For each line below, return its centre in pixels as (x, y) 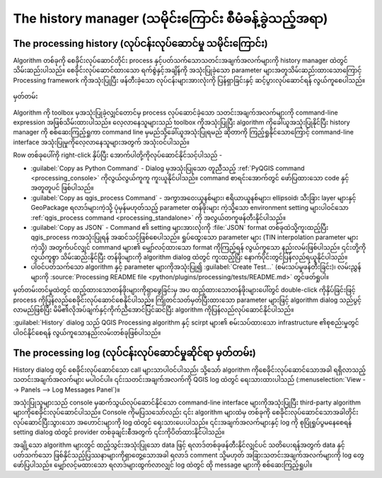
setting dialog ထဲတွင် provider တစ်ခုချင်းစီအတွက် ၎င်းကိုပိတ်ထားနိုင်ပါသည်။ (119, 432)
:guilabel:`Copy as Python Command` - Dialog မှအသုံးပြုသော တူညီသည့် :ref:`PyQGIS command (168, 168)
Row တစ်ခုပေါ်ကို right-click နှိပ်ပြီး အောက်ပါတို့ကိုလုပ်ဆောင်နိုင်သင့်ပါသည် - (118, 155)
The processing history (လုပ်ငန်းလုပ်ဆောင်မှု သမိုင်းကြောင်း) (140, 43)
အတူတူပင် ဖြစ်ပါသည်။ (62, 188)
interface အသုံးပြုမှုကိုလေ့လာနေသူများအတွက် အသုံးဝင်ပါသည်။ (102, 142)
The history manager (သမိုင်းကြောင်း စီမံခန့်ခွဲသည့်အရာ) (170, 18)
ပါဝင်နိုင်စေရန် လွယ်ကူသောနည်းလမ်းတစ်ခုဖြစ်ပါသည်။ (87, 332)
